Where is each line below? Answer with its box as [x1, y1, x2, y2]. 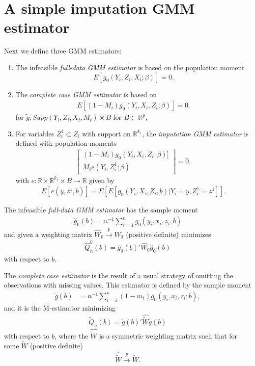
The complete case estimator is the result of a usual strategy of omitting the [4, 270, 233, 280]
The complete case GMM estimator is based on [15, 89, 157, 99]
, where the [54, 331, 88, 341]
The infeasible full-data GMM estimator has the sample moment [4, 205, 198, 215]
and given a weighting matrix [4, 229, 92, 239]
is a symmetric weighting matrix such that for [99, 331, 238, 341]
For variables [15, 128, 55, 138]
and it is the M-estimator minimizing [4, 302, 115, 313]
